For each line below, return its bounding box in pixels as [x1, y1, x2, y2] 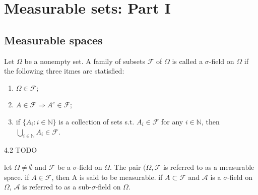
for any [161, 116, 183, 126]
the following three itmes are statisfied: [4, 66, 124, 76]
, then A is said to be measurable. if [51, 171, 163, 182]
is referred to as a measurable [163, 161, 254, 172]
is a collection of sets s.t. [58, 116, 135, 126]
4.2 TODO [4, 145, 37, 155]
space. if [4, 171, 29, 182]
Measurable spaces [4, 32, 103, 47]
